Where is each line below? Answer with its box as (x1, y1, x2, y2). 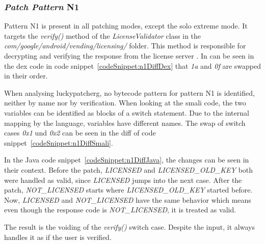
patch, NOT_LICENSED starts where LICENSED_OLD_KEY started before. (4, 184, 253, 195)
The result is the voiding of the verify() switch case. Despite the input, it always (4, 221, 255, 232)
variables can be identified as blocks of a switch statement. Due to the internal (4, 107, 249, 118)
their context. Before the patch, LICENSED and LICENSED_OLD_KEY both (4, 164, 253, 175)
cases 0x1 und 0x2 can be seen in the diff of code (4, 127, 156, 138)
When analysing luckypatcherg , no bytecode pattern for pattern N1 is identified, (4, 87, 255, 98)
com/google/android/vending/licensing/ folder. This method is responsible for (4, 40, 246, 51)
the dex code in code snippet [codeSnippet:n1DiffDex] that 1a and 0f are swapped (4, 60, 261, 71)
